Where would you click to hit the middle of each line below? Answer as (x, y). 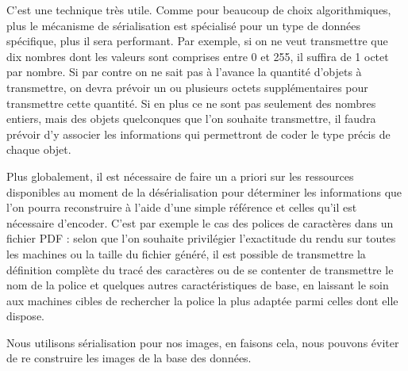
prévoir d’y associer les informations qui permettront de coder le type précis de (198, 134)
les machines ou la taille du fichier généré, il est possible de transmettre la (186, 253)
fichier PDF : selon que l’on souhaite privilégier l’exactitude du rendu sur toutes (201, 238)
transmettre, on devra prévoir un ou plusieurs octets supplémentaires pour (187, 87)
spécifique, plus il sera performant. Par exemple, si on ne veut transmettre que (197, 41)
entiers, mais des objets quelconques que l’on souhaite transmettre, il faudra (191, 119)
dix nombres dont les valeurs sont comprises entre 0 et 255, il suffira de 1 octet (198, 56)
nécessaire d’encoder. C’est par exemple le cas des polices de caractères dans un (200, 222)
